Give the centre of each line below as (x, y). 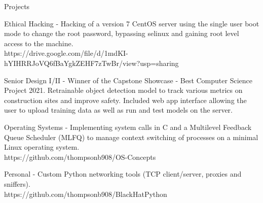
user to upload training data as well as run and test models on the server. (118, 110)
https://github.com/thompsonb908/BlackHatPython (86, 194)
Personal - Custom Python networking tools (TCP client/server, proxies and (123, 174)
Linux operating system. (42, 147)
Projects (17, 6)
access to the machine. (39, 43)
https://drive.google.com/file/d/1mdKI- (66, 53)
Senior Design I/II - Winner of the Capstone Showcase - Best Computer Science (128, 80)
